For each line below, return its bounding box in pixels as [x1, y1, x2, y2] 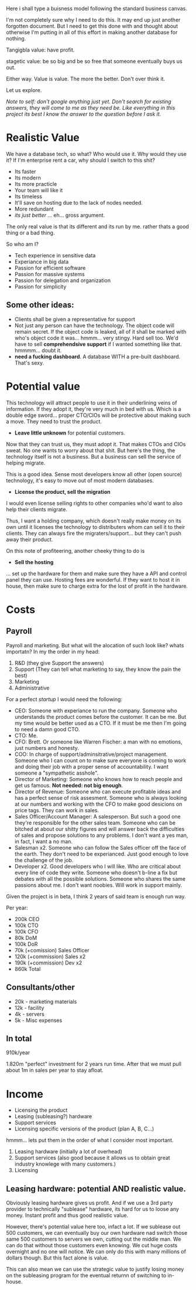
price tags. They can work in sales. [14, 806, 99, 814]
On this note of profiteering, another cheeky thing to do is [6, 547, 145, 554]
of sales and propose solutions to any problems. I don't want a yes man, [14, 831, 188, 838]
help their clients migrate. [6, 505, 67, 512]
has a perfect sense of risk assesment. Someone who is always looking [14, 794, 187, 801]
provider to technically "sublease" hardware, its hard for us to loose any [6, 1206, 180, 1213]
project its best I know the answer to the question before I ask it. [6, 111, 161, 117]
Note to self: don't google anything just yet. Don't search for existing [6, 98, 171, 105]
